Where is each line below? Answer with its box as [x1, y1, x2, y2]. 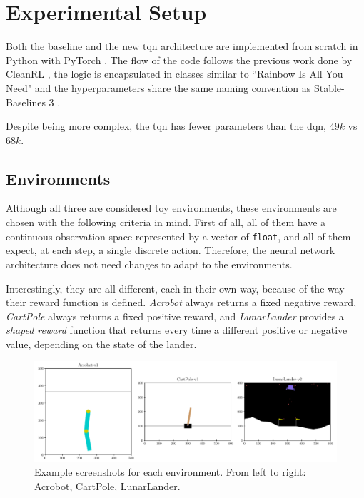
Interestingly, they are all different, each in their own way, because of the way [6, 280, 345, 295]
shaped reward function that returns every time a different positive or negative [6, 322, 348, 337]
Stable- [313, 80, 345, 95]
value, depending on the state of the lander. [6, 336, 197, 351]
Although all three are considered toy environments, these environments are [6, 200, 337, 215]
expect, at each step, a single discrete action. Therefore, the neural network [6, 243, 335, 258]
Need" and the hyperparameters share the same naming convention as [6, 80, 311, 95]
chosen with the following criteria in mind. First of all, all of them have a [6, 215, 326, 230]
